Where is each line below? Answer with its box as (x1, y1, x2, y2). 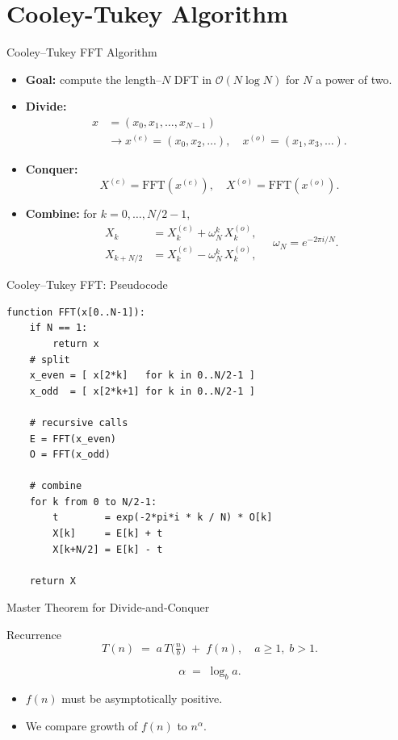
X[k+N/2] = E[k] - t (52, 543, 163, 555)
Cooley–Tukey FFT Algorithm (6, 44, 157, 61)
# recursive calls (29, 416, 128, 429)
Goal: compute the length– (25, 70, 161, 87)
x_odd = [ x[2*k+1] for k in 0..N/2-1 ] (29, 385, 255, 397)
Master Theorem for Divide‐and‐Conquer (6, 599, 210, 616)
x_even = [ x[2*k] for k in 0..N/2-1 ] (29, 370, 255, 382)
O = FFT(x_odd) (29, 449, 111, 461)
